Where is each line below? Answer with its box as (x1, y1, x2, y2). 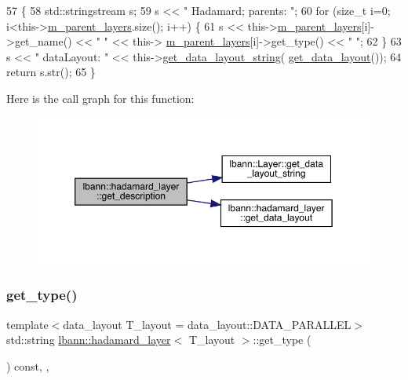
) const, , (6, 357, 49, 374)
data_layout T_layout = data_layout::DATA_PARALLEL (63, 316, 352, 332)
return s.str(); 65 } (6, 64, 96, 80)
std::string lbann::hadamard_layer (6, 331, 171, 348)
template (6, 316, 49, 332)
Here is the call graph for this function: (6, 90, 195, 106)
